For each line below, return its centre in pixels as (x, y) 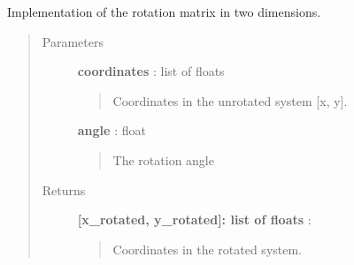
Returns (64, 189)
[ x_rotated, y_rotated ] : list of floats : (194, 220)
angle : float (112, 130)
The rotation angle (163, 159)
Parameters (73, 41)
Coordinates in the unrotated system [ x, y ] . (230, 100)
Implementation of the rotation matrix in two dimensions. (164, 11)
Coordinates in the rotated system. (208, 249)
